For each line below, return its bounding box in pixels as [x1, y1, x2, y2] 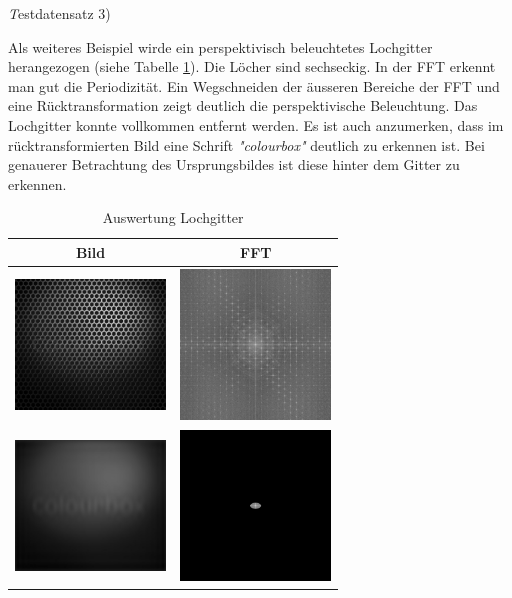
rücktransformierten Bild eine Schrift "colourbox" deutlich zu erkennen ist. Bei [8, 134, 485, 155]
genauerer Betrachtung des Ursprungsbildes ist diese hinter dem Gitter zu [8, 154, 460, 175]
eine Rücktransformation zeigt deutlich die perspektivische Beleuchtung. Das [8, 95, 478, 116]
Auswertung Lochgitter [102, 207, 244, 228]
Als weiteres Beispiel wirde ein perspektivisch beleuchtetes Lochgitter [8, 36, 433, 57]
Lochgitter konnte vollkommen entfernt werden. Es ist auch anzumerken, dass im [8, 114, 504, 135]
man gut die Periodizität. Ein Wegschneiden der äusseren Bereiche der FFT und [8, 75, 500, 96]
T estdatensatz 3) [8, 3, 111, 23]
